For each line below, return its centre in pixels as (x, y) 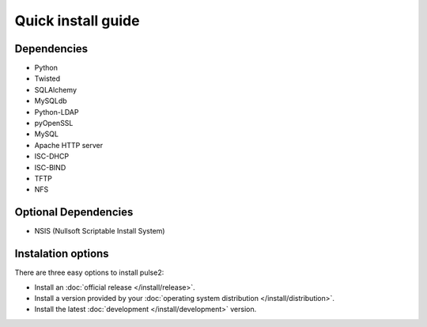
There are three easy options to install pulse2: (89, 272)
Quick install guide (77, 21)
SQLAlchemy (56, 89)
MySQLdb (51, 101)
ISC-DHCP (52, 156)
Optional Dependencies (74, 213)
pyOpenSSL (54, 124)
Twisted (47, 78)
